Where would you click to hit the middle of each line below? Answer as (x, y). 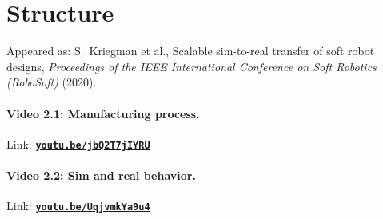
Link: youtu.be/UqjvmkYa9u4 (78, 206)
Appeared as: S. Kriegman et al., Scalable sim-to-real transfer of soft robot (191, 51)
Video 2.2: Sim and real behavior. (101, 175)
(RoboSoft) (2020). (52, 82)
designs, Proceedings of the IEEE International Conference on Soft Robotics (191, 66)
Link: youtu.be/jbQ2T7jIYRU (78, 143)
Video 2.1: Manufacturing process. (103, 113)
